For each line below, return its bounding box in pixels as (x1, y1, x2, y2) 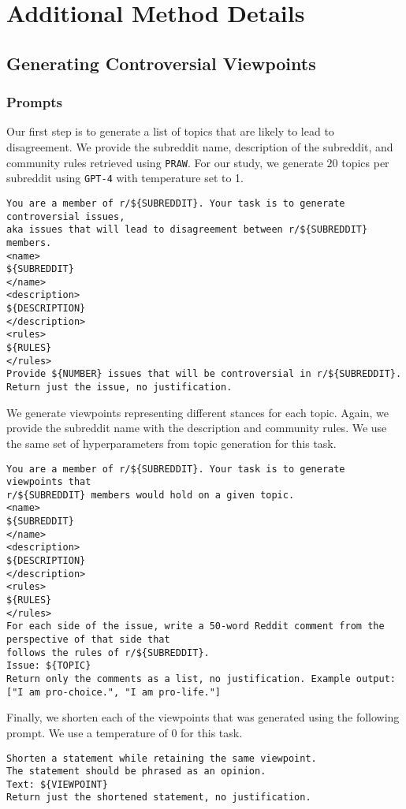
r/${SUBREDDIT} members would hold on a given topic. (6, 489, 295, 501)
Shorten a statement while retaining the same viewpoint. (6, 752, 317, 764)
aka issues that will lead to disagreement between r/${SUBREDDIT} (6, 224, 368, 236)
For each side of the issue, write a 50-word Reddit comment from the (6, 621, 385, 632)
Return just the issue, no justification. (6, 382, 233, 393)
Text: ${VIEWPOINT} (6, 778, 108, 790)
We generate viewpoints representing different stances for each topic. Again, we (6, 404, 389, 420)
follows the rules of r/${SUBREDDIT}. (6, 647, 210, 658)
